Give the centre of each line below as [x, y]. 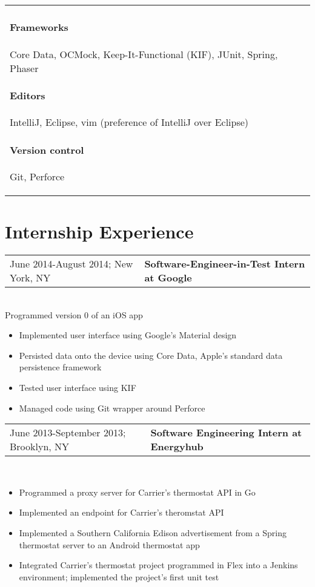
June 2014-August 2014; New [71, 264]
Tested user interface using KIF [78, 388]
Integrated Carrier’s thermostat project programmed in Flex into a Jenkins [158, 565]
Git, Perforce [37, 176]
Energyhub [177, 447]
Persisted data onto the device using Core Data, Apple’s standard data [151, 355]
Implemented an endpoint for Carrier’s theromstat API [121, 512]
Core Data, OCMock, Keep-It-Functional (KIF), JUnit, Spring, [144, 54]
